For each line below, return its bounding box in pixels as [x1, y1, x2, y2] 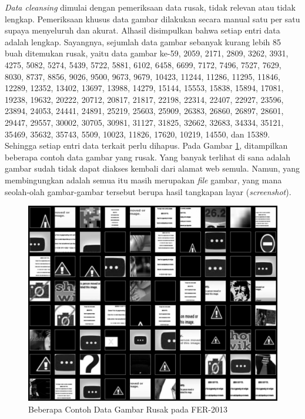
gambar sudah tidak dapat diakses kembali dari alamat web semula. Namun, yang [5, 162, 300, 175]
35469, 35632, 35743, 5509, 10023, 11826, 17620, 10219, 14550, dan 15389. [5, 128, 270, 140]
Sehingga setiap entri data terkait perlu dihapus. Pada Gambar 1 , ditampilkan [5, 139, 288, 152]
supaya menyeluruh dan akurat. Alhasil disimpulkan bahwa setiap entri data [5, 24, 280, 36]
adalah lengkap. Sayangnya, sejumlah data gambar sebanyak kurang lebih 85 [5, 35, 281, 48]
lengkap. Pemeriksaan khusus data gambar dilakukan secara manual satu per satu [5, 12, 300, 25]
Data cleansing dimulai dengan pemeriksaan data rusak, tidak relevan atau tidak [5, 1, 296, 13]
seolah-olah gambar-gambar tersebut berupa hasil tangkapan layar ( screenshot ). [5, 185, 291, 197]
